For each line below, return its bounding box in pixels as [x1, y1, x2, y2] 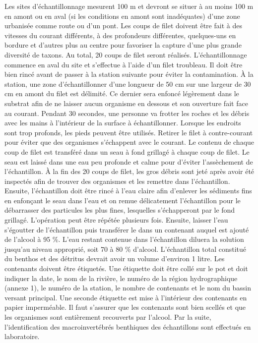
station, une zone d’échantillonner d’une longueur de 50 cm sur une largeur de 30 [4, 78, 251, 89]
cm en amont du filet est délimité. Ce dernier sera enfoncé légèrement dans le [4, 88, 239, 99]
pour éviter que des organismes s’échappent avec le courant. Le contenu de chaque [4, 137, 255, 147]
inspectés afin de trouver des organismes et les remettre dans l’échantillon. [4, 175, 230, 186]
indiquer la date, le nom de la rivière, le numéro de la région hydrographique [4, 273, 238, 283]
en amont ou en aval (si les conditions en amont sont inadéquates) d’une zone [4, 10, 240, 21]
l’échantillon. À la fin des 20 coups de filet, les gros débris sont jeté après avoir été [4, 166, 255, 176]
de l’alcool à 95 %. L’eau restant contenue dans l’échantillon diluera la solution [4, 234, 244, 244]
